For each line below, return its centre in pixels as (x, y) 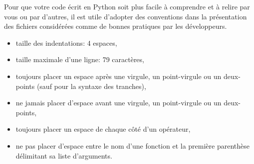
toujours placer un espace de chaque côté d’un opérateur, (103, 129)
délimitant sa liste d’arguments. (64, 155)
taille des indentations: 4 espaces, (66, 42)
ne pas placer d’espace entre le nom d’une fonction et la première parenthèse (133, 145)
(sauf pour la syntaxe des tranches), (91, 86)
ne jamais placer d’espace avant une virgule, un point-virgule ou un (119, 103)
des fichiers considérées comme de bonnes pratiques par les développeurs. (116, 26)
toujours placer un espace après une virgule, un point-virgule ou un (119, 76)
